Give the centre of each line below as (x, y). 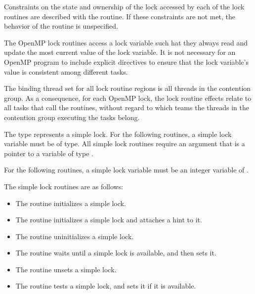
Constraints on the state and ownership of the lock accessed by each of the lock (124, 6)
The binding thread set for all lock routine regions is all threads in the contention (127, 88)
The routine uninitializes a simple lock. (75, 236)
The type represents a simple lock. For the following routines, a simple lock (118, 134)
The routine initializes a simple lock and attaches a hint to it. (109, 220)
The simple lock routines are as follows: (64, 186)
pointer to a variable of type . (49, 153)
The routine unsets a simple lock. (66, 269)
